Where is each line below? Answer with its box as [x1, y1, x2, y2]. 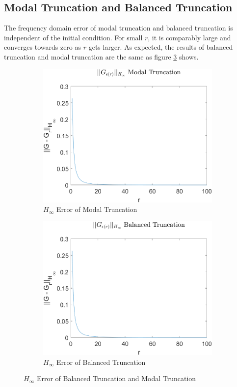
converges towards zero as [4, 42, 81, 52]
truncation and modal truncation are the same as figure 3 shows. [4, 51, 199, 61]
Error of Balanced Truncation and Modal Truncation [36, 373, 196, 384]
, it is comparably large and [148, 32, 231, 42]
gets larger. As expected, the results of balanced [88, 42, 233, 52]
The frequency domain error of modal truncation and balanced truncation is [4, 23, 233, 33]
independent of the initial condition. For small [4, 32, 143, 42]
